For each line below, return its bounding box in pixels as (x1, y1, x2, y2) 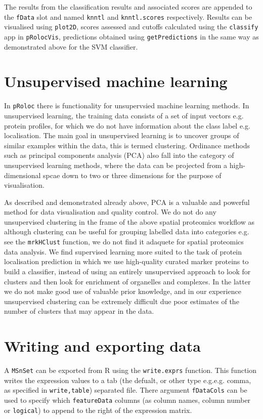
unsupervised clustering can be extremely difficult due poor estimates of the (4, 296, 239, 306)
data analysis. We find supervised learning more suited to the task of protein (4, 246, 242, 257)
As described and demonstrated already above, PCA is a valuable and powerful (4, 196, 250, 207)
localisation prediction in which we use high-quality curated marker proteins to (4, 256, 249, 267)
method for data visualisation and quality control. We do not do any (4, 206, 216, 217)
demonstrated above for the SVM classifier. (4, 41, 138, 52)
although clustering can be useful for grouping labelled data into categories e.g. (4, 226, 249, 237)
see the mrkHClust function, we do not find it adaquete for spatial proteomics (4, 236, 244, 247)
